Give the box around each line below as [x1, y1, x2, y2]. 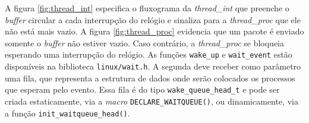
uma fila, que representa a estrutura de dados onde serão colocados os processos [5, 71, 295, 84]
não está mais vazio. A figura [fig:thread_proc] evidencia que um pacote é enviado [5, 25, 304, 37]
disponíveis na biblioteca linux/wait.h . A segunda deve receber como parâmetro [5, 60, 301, 72]
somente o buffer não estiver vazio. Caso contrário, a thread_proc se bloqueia [5, 36, 285, 49]
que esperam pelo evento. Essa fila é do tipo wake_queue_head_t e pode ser [5, 83, 280, 96]
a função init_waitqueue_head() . [5, 106, 130, 119]
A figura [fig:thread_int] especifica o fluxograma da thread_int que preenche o [5, 2, 289, 14]
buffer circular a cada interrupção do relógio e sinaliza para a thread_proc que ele [5, 13, 301, 26]
